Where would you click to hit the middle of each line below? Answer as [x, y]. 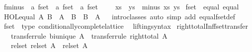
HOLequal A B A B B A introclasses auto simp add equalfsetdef [120, 16]
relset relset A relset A [49, 45]
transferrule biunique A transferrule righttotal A [89, 35]
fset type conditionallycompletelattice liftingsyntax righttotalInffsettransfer [126, 26]
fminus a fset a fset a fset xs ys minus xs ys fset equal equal [121, 6]
